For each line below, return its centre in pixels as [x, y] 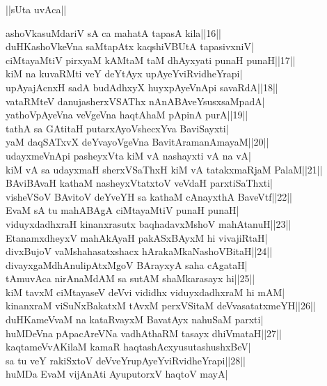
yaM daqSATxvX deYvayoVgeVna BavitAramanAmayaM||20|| [137, 142]
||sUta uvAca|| [36, 9]
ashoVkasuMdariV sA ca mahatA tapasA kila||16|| [113, 32]
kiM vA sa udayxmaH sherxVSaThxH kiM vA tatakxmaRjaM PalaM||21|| [164, 169]
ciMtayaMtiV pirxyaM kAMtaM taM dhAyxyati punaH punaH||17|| [151, 60]
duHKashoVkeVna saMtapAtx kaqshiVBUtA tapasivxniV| [130, 46]
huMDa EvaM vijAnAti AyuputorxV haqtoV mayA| [117, 374]
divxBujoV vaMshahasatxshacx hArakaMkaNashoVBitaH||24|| [139, 251]
